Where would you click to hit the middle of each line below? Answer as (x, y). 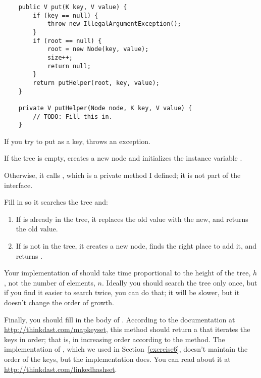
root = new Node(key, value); (98, 49)
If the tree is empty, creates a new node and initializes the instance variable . (123, 158)
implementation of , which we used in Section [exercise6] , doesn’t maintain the (126, 349)
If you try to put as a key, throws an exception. (77, 141)
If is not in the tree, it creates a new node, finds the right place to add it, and (136, 246)
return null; (69, 66)
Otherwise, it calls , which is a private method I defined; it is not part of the (122, 175)
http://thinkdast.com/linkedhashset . (61, 369)
